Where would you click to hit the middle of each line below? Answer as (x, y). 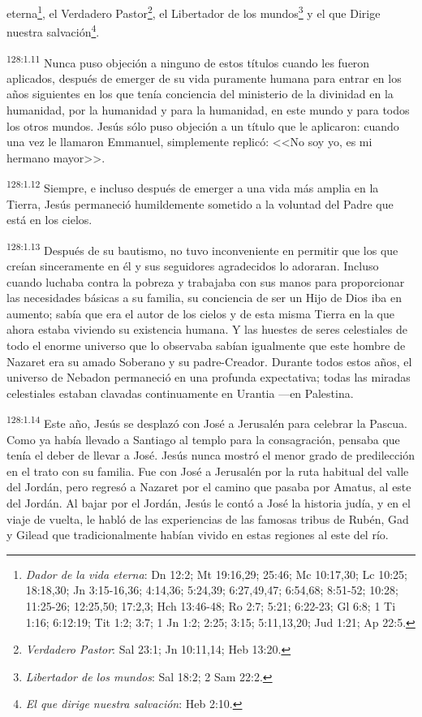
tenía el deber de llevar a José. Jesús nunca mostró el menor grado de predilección (211, 455)
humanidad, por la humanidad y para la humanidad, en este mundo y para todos (208, 109)
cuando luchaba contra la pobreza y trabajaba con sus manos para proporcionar (206, 281)
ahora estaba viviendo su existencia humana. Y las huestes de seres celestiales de (207, 329)
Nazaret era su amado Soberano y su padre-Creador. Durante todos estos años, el (209, 361)
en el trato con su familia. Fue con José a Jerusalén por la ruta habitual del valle (208, 471)
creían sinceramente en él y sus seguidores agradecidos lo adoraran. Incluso (193, 266)
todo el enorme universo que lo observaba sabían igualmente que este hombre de (206, 345)
